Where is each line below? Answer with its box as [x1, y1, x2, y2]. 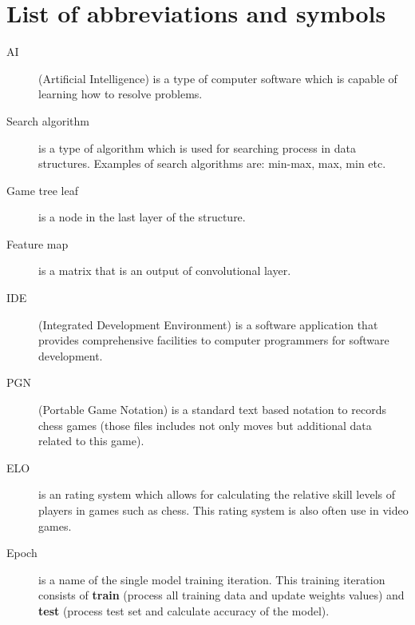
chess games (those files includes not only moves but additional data [38, 416, 372, 433]
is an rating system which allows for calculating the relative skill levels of [38, 486, 395, 503]
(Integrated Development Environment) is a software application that [38, 316, 378, 332]
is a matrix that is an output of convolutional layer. [38, 262, 291, 279]
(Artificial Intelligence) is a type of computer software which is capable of [38, 70, 397, 86]
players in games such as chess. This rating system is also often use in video [38, 502, 409, 518]
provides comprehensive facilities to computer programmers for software [38, 332, 389, 348]
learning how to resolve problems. [38, 86, 203, 102]
